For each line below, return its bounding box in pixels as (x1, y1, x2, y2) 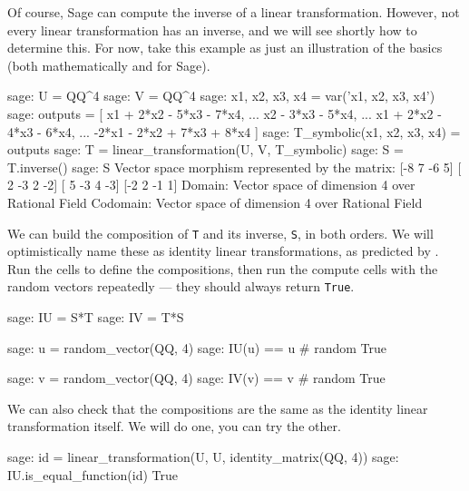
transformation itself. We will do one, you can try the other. (7, 417, 341, 436)
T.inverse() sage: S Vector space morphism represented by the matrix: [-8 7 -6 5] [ (7, 157, 462, 176)
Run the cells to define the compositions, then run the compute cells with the (7, 259, 438, 278)
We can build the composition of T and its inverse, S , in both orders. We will (7, 223, 434, 242)
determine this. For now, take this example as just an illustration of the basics (7, 38, 443, 57)
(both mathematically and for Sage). (7, 55, 210, 74)
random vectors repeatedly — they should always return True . (7, 277, 355, 296)
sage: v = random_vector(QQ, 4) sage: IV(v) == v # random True (7, 368, 386, 388)
